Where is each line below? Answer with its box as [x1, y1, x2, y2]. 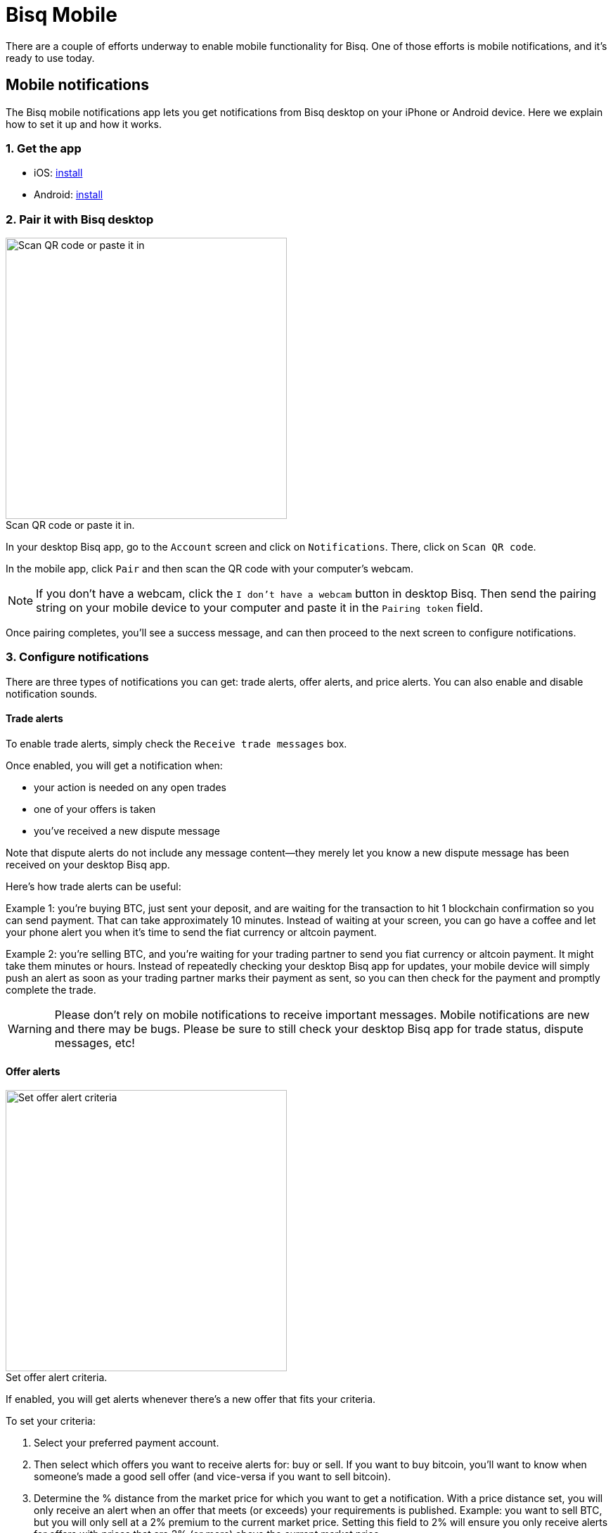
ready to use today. [6, 51, 95, 64]
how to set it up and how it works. [6, 117, 162, 130]
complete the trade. [6, 984, 96, 996]
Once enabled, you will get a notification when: [6, 759, 223, 772]
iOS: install [34, 167, 83, 179]
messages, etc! [54, 1036, 135, 1051]
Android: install [34, 188, 103, 201]
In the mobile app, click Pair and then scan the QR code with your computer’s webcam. [6, 563, 414, 575]
